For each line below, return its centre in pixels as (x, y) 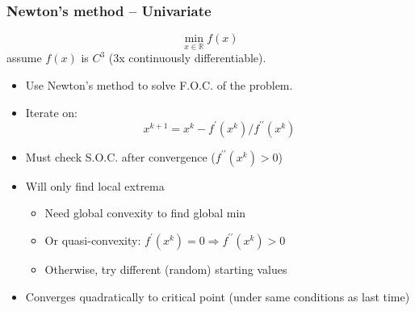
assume (24, 58)
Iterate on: (52, 112)
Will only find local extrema (95, 185)
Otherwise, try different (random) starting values (166, 269)
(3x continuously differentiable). (187, 58)
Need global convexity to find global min (145, 213)
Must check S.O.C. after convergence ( (120, 156)
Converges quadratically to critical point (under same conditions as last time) (218, 296)
